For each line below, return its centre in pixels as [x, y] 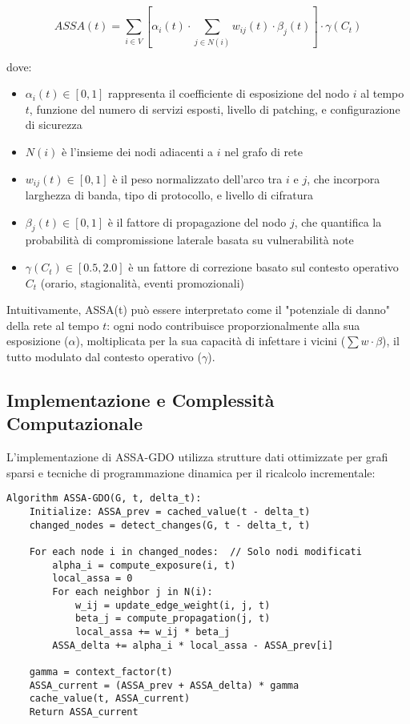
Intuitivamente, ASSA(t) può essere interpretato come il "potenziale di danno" [198, 310]
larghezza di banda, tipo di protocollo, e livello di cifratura [169, 195]
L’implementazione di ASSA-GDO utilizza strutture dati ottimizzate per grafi [197, 457]
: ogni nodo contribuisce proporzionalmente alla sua [233, 325]
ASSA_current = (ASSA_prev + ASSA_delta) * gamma [164, 685]
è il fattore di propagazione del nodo [197, 221]
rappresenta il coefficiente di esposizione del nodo [229, 93]
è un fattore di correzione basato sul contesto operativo [263, 267]
